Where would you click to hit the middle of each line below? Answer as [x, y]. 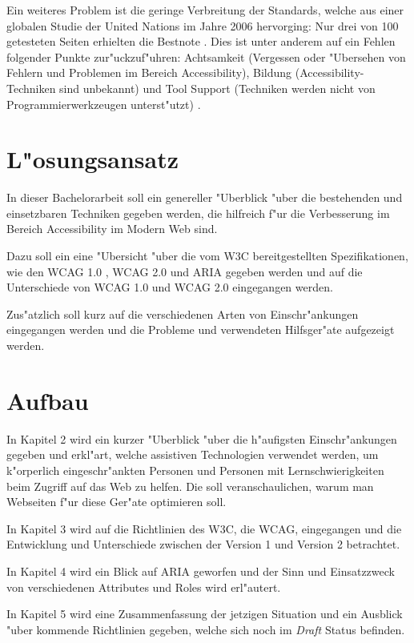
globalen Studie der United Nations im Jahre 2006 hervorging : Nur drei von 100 [203, 25]
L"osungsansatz [92, 159]
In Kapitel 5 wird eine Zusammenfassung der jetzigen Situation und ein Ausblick [205, 614]
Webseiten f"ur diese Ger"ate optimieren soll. [117, 502]
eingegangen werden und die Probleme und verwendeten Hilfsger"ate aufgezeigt [201, 330]
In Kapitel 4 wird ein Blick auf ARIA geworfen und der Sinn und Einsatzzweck [201, 571]
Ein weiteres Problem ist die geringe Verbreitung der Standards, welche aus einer [205, 10]
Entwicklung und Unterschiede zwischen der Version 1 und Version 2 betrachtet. [203, 544]
